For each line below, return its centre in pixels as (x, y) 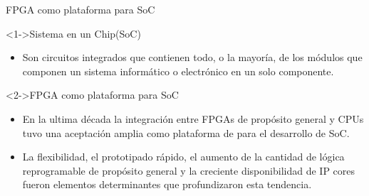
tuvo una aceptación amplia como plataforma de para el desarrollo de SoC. (186, 132)
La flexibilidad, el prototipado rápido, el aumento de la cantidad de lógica (183, 157)
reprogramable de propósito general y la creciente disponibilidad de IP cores (189, 170)
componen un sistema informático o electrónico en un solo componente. (178, 71)
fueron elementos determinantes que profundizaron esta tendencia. (167, 184)
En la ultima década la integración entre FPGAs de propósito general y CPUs (193, 118)
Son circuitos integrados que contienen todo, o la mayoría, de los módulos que (192, 57)
